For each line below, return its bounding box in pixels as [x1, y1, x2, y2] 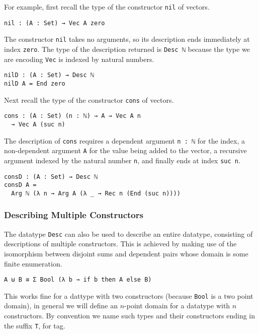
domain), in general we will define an [4, 300, 118, 311]
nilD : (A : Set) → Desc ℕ [4, 72, 94, 79]
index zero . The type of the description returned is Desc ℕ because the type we [4, 43, 250, 54]
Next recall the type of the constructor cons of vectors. [4, 94, 174, 105]
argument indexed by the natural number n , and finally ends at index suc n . [4, 155, 240, 165]
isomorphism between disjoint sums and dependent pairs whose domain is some [4, 248, 248, 258]
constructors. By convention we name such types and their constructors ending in [4, 310, 255, 321]
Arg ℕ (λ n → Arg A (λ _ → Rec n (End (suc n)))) [11, 189, 181, 197]
